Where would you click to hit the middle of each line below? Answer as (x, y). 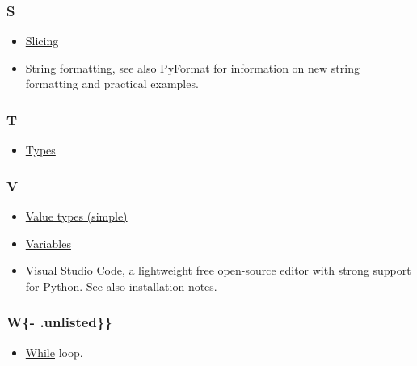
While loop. (54, 352)
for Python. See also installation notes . (121, 286)
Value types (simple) (76, 216)
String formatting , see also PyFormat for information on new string (192, 67)
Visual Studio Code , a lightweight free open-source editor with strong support (218, 270)
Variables (48, 243)
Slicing (42, 41)
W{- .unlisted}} (59, 322)
